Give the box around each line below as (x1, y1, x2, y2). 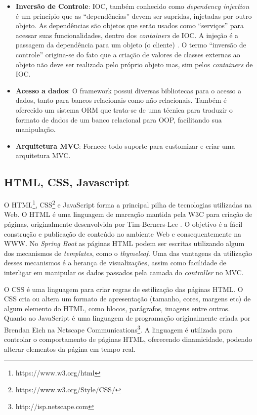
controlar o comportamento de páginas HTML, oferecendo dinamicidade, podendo (4, 334, 253, 344)
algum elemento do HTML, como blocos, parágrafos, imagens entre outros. (4, 303, 230, 313)
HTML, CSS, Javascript (4, 174, 129, 190)
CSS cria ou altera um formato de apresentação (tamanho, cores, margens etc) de (4, 293, 251, 304)
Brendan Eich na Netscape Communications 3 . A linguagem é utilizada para (4, 323, 233, 334)
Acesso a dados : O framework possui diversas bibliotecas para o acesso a (15, 85, 242, 95)
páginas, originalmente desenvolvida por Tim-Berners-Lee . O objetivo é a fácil (4, 218, 243, 229)
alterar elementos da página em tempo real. (4, 343, 136, 354)
